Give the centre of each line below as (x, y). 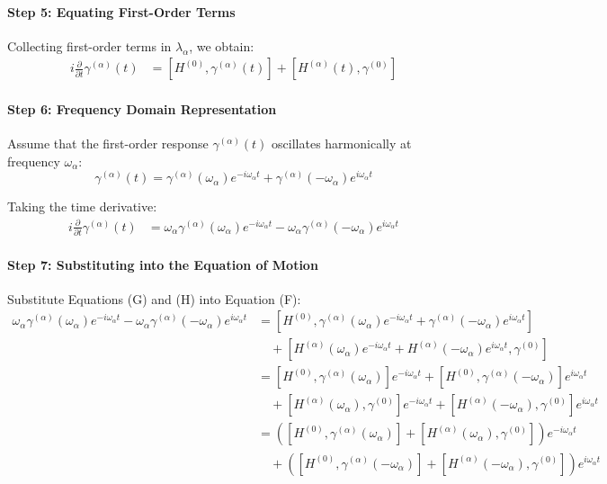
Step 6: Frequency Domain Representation (142, 109)
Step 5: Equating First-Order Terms (121, 11)
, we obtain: (222, 45)
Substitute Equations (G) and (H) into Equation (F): (154, 298)
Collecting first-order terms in (89, 45)
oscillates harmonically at (342, 143)
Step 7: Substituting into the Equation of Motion (163, 264)
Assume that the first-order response (108, 143)
